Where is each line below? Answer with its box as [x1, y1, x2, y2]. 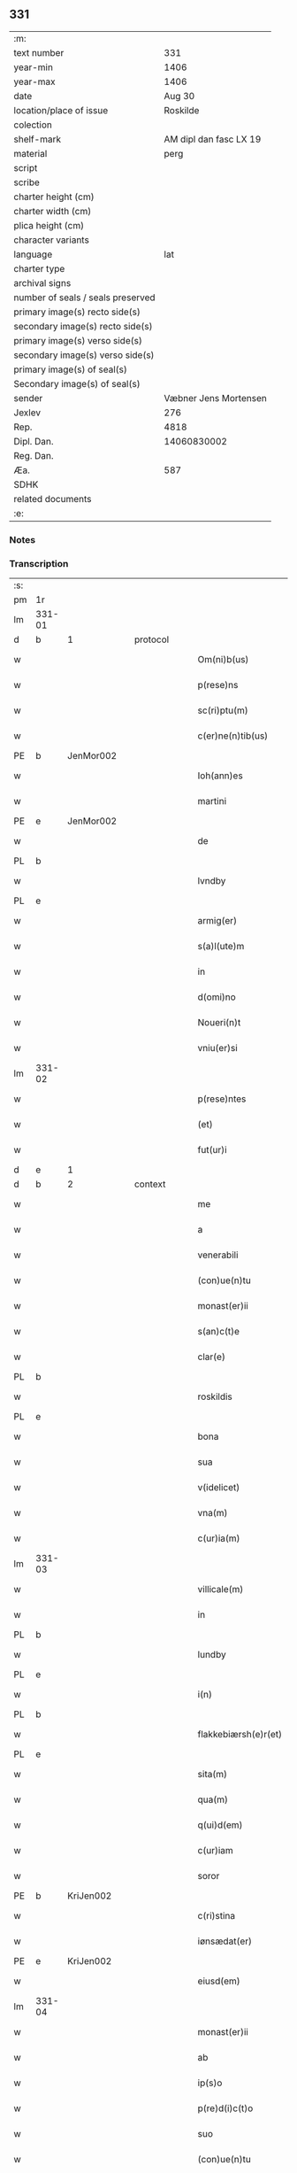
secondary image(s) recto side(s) [13, 320, 153, 332]
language [13, 248, 53, 260]
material [13, 147, 48, 159]
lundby [197, 1649, 227, 1661]
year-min [13, 61, 53, 73]
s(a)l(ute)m [197, 940, 245, 953]
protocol [133, 633, 170, 646]
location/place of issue [13, 104, 109, 116]
